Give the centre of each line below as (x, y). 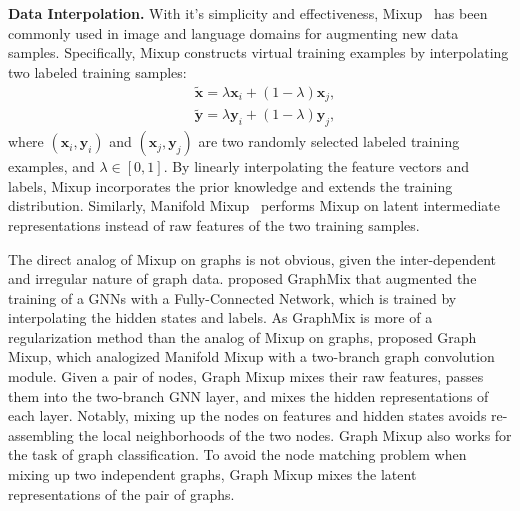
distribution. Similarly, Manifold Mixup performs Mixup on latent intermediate (254, 205)
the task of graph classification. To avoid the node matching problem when (237, 454)
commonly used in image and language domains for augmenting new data (233, 32)
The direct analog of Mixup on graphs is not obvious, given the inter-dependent (252, 258)
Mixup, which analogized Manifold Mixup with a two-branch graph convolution (251, 356)
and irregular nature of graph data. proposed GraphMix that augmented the (242, 278)
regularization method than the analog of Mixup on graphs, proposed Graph (242, 336)
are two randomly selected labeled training (329, 141)
